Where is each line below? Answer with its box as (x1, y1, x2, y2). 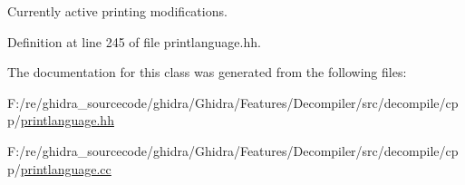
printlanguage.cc (20, 159, 111, 178)
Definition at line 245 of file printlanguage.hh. (7, 32, 261, 51)
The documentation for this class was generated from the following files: (7, 63, 407, 82)
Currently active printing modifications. (7, 2, 228, 20)
